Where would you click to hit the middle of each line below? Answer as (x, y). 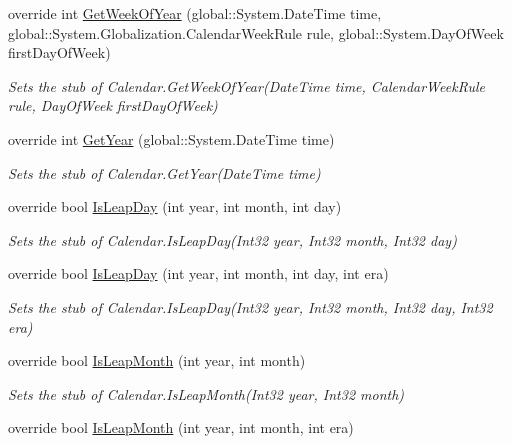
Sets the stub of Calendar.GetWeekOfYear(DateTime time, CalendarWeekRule (247, 85)
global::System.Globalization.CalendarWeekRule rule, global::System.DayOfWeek (256, 32)
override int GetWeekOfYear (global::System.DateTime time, (195, 13)
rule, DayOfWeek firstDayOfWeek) (113, 105)
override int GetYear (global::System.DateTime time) (171, 138)
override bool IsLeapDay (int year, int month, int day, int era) (198, 273)
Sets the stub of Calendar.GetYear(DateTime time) (164, 172)
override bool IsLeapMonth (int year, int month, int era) (181, 427)
